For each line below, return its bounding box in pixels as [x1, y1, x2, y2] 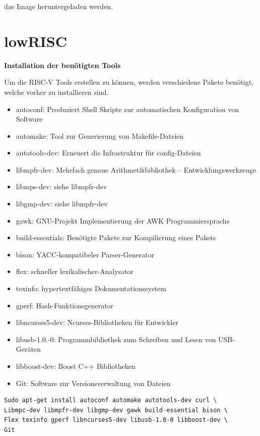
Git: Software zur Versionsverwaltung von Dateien [16, 377, 171, 388]
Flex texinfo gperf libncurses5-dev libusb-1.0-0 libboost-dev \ [4, 416, 228, 424]
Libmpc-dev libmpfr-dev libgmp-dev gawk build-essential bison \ [4, 406, 228, 414]
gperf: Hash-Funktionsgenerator [16, 300, 114, 310]
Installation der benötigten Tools [4, 60, 121, 70]
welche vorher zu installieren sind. [4, 86, 109, 97]
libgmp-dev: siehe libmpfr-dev [16, 198, 108, 209]
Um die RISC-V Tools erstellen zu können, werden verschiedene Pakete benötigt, [4, 77, 253, 87]
